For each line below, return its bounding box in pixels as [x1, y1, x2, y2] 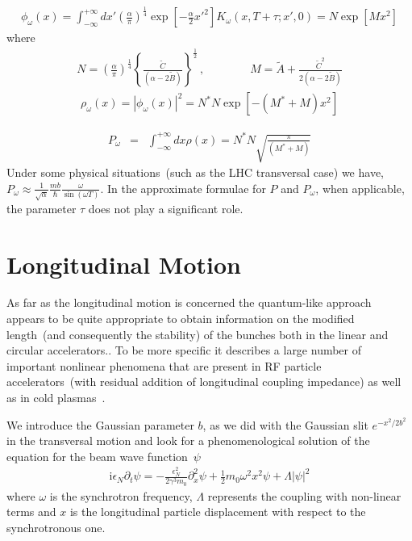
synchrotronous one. [6, 519, 106, 536]
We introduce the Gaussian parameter [6, 416, 194, 433]
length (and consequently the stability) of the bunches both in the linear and [6, 325, 389, 342]
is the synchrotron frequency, [49, 487, 193, 504]
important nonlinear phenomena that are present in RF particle [6, 357, 322, 374]
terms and [6, 503, 56, 520]
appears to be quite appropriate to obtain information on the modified [6, 310, 355, 327]
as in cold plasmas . [6, 389, 106, 406]
